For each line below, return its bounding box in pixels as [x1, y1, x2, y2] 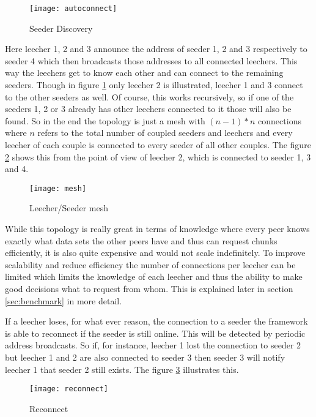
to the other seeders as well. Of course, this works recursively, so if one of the [5, 90, 294, 103]
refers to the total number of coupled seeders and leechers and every [37, 126, 293, 139]
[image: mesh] [29, 184, 87, 193]
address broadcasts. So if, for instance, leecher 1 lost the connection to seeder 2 [5, 339, 301, 351]
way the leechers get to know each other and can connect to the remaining [5, 66, 284, 79]
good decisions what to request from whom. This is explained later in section [5, 282, 293, 295]
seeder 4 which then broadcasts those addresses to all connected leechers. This [5, 54, 298, 67]
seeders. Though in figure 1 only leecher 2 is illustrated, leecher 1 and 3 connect [5, 78, 303, 91]
